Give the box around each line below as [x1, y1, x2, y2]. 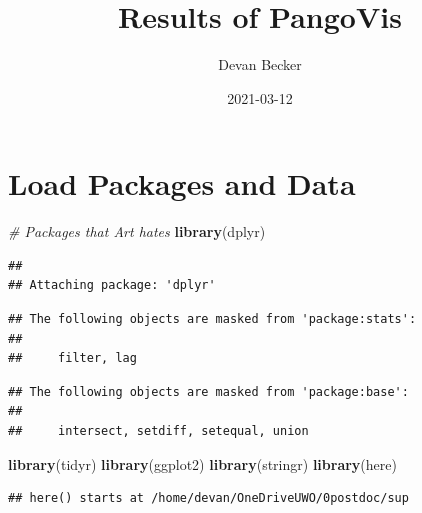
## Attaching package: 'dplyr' [8, 278, 216, 293]
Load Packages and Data [8, 163, 356, 204]
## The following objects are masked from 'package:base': [8, 384, 409, 399]
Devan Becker [218, 54, 302, 75]
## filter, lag [8, 351, 137, 366]
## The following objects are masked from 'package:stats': [8, 312, 417, 327]
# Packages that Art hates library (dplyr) [8, 221, 266, 242]
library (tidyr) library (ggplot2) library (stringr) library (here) [8, 453, 397, 474]
